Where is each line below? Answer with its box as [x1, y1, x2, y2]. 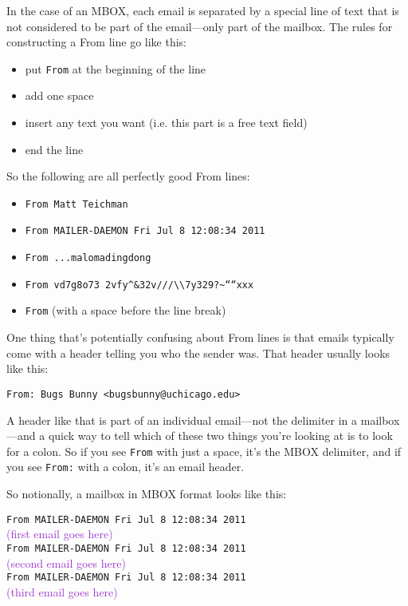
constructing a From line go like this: [6, 34, 186, 50]
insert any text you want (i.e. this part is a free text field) [25, 114, 308, 131]
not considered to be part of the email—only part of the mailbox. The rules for [6, 18, 393, 34]
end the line [25, 141, 84, 157]
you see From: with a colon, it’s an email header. [6, 458, 245, 475]
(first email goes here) [6, 525, 113, 542]
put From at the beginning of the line [25, 60, 206, 77]
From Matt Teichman [25, 198, 128, 210]
